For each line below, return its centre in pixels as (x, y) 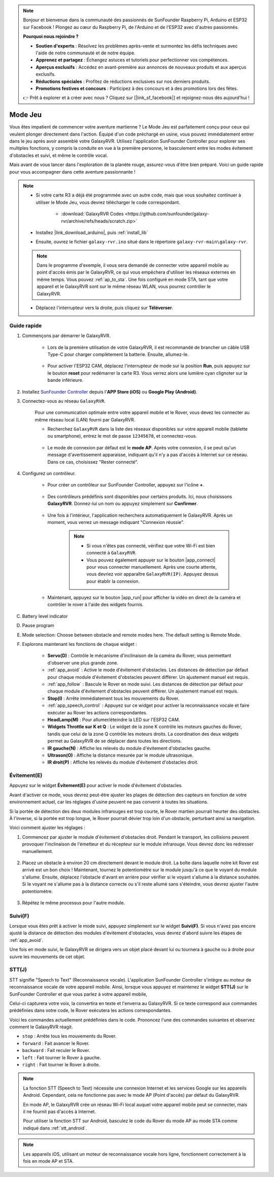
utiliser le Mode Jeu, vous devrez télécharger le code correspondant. (108, 202)
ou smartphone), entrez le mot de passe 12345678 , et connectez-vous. (122, 436)
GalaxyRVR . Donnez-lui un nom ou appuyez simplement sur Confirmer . (123, 504)
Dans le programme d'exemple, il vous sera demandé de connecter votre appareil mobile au (133, 265)
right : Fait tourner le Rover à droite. (61, 1065)
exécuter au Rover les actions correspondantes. (97, 712)
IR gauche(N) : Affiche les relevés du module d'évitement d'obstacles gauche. (129, 748)
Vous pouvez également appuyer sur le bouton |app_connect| (151, 560)
